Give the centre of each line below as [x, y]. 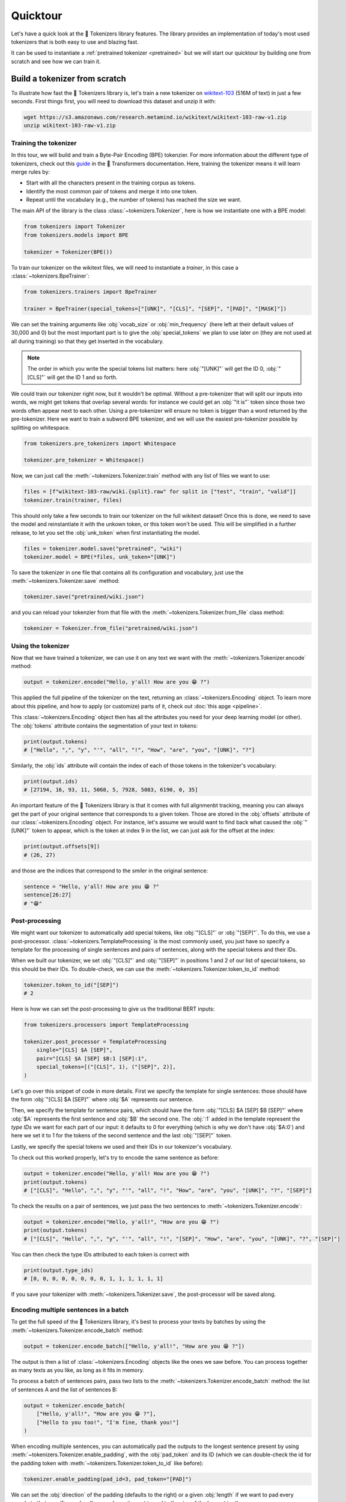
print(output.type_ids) [59, 1270]
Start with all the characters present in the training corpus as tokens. [111, 183]
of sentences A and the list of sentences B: [64, 1389]
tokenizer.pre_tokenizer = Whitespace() [84, 460]
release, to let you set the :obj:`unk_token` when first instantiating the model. [106, 532]
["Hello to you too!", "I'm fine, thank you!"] [108, 1422]
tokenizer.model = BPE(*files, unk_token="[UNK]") [100, 557]
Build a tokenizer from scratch [68, 78]
